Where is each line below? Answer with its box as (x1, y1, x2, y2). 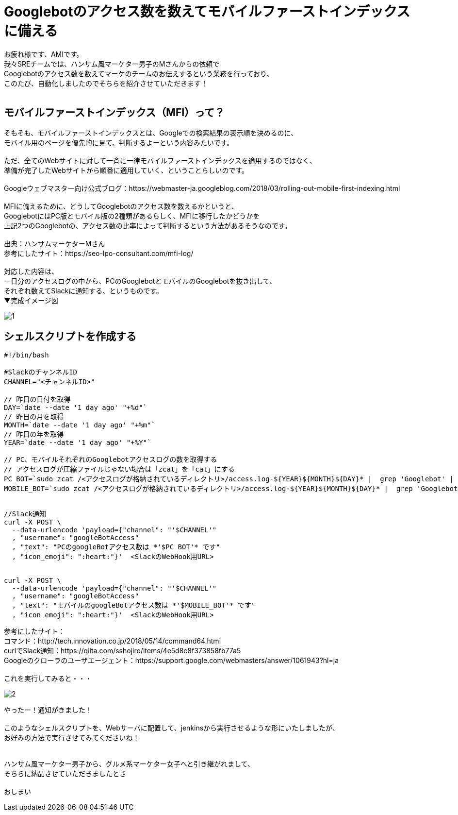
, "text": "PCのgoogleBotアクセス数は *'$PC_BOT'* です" (12, 543, 220, 551)
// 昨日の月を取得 (4, 413, 64, 421)
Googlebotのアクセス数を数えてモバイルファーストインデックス (4, 3, 410, 20)
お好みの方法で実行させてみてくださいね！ (4, 733, 140, 742)
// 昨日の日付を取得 (4, 395, 71, 404)
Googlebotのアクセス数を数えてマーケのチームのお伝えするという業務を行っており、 (4, 69, 274, 78)
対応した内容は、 (4, 267, 58, 275)
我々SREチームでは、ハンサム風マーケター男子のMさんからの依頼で (4, 59, 220, 68)
